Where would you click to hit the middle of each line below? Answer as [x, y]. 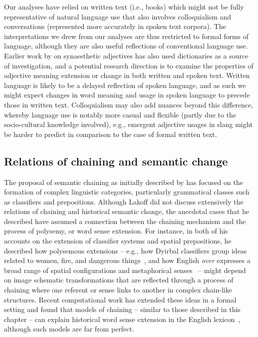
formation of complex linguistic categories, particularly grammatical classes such [127, 192]
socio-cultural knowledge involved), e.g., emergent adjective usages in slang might [129, 124]
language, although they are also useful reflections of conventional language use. [126, 46]
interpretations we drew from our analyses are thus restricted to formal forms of [127, 36]
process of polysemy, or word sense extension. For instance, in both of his [116, 231]
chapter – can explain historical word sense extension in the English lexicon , [122, 319]
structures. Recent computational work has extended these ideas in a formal [120, 299]
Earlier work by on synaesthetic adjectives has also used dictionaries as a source [126, 55]
